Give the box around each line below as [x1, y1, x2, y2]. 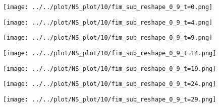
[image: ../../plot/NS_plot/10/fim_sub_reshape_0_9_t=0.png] [3, 4, 213, 11]
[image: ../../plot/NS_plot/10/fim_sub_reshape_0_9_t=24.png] [3, 80, 216, 88]
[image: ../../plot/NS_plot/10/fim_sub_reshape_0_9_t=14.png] [3, 49, 216, 57]
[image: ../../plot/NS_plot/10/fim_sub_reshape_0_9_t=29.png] [3, 95, 216, 103]
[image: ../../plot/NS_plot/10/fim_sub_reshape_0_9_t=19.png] [3, 65, 216, 72]
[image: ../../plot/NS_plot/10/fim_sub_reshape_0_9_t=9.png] [3, 34, 213, 42]
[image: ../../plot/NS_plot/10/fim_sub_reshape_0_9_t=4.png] [3, 19, 213, 26]
